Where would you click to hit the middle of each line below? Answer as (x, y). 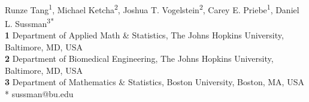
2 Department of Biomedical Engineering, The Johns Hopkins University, (139, 58)
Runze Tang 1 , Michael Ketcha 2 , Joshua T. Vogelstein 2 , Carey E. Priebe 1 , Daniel (152, 8)
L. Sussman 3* (30, 22)
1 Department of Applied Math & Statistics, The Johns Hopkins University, (144, 35)
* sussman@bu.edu (39, 94)
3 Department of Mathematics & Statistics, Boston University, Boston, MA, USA (154, 82)
